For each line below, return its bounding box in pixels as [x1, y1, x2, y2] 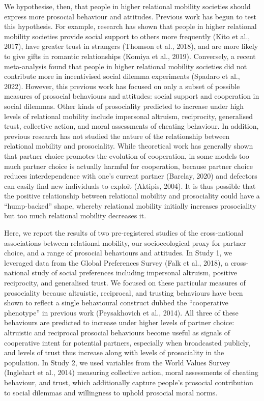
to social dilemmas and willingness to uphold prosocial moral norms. [4, 387, 218, 397]
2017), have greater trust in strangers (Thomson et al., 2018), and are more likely [4, 41, 258, 51]
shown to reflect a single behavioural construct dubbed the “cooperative [4, 297, 228, 308]
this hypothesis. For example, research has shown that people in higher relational [4, 21, 257, 32]
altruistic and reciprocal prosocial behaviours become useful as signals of [4, 327, 230, 337]
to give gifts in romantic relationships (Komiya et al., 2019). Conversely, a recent [4, 50, 256, 61]
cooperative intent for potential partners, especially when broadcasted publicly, [4, 337, 250, 348]
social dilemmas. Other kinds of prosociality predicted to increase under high [4, 100, 244, 111]
